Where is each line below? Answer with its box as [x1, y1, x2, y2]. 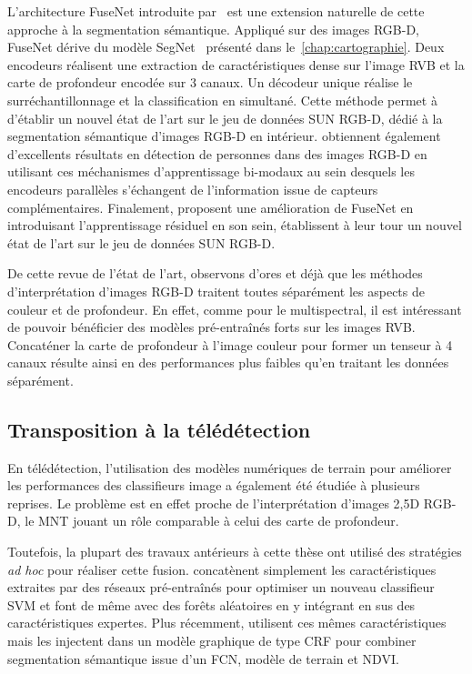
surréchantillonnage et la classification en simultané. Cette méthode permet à [7, 90, 437, 109]
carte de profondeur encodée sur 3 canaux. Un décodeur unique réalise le [7, 73, 413, 92]
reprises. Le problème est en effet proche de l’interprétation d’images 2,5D [7, 493, 420, 512]
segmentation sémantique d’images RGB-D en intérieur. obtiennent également [7, 126, 441, 146]
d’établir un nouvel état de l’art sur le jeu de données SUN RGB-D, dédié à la [7, 108, 443, 127]
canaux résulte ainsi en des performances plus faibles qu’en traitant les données [7, 353, 449, 372]
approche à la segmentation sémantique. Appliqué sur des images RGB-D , [7, 19, 420, 38]
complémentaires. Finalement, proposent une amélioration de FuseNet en [7, 197, 414, 216]
